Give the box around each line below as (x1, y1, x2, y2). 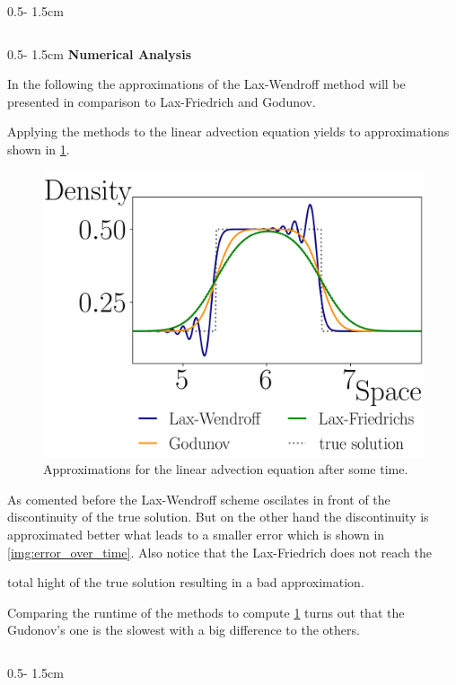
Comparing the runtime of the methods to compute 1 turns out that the (7, 602, 405, 621)
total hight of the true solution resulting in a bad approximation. (7, 573, 364, 592)
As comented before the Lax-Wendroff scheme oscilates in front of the (7, 489, 390, 508)
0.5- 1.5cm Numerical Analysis (7, 44, 191, 63)
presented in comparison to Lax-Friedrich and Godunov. (7, 92, 316, 110)
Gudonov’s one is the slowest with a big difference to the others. (7, 620, 360, 639)
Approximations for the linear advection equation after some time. (43, 460, 408, 479)
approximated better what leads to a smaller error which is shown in (7, 524, 385, 543)
